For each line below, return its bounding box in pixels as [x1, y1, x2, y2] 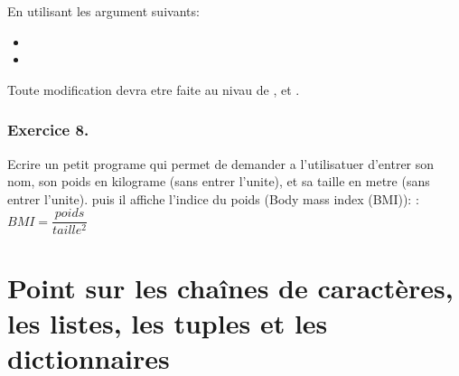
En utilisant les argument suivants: [7, 2, 200, 20]
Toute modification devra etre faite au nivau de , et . [7, 80, 300, 99]
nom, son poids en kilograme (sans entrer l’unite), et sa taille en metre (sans [7, 172, 430, 191]
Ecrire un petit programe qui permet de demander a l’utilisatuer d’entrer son [7, 154, 435, 173]
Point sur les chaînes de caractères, [7, 268, 454, 305]
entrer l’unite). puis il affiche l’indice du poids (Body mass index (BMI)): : [7, 189, 419, 208]
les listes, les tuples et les [7, 304, 328, 341]
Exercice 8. [7, 118, 89, 141]
